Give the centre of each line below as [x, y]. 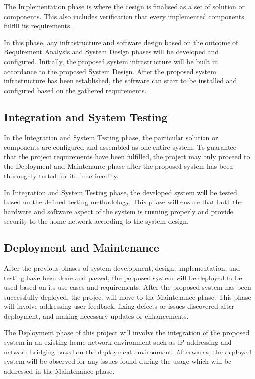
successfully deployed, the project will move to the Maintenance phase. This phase [127, 296]
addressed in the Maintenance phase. [59, 371]
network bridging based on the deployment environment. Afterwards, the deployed [127, 351]
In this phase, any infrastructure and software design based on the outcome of [121, 42]
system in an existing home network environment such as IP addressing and [118, 342]
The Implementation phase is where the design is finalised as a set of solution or [125, 6]
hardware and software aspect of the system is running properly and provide [119, 211]
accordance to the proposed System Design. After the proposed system [110, 71]
